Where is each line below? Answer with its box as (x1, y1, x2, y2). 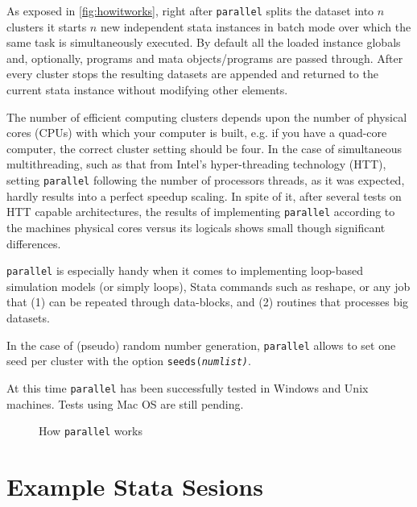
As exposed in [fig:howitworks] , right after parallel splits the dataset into (6, 2, 374, 19)
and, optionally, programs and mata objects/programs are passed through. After (6, 49, 403, 66)
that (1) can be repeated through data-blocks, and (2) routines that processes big (6, 293, 409, 310)
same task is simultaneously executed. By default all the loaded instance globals (6, 34, 401, 51)
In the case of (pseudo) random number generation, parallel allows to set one (6, 336, 396, 353)
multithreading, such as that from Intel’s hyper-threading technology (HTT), (6, 156, 386, 172)
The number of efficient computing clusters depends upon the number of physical (6, 108, 407, 125)
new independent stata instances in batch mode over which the (100, 18, 411, 35)
